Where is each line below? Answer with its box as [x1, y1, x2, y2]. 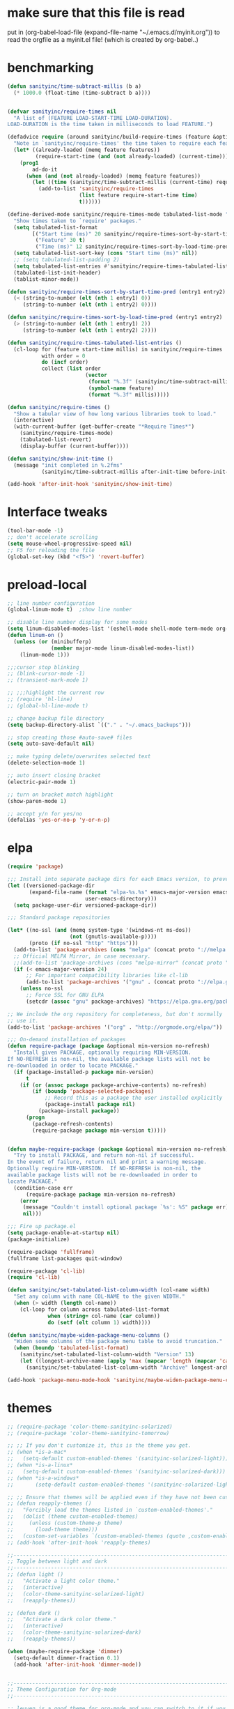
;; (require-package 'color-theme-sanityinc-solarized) [7, 1423, 173, 1430]
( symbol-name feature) [88, 385, 155, 392]
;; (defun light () [7, 1571, 64, 1578]
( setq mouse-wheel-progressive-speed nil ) [7, 540, 132, 547]
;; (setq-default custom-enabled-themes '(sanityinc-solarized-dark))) [7, 1468, 226, 1475]
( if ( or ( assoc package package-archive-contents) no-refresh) [19, 1082, 208, 1089]
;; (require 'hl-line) [7, 696, 73, 703]
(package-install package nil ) [44, 1101, 136, 1108]
